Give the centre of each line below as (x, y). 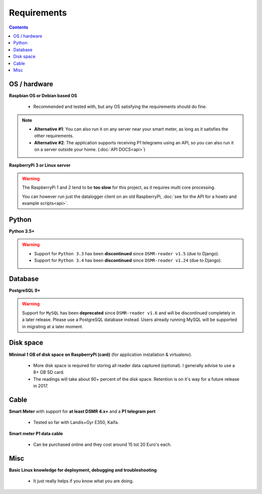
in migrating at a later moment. (53, 326)
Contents (19, 27)
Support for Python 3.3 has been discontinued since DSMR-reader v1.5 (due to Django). (127, 253)
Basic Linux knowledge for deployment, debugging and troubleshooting (83, 470)
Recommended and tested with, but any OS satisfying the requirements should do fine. (120, 106)
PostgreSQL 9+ (25, 291)
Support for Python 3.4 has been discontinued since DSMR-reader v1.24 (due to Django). (128, 261)
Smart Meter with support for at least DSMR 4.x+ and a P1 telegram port (82, 411)
